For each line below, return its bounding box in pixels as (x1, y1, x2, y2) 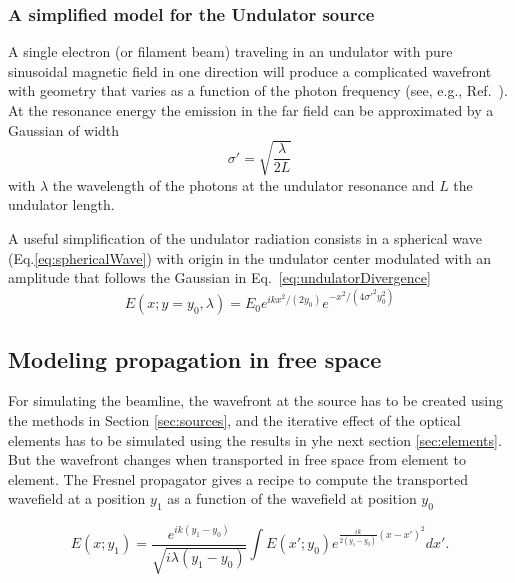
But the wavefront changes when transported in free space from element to (8, 449, 466, 470)
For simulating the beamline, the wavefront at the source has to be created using (8, 390, 503, 411)
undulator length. (8, 194, 115, 215)
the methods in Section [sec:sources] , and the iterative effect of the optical (8, 410, 461, 430)
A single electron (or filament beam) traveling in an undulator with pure (8, 41, 453, 62)
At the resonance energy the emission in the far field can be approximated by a (8, 100, 494, 120)
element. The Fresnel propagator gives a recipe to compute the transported (8, 468, 468, 489)
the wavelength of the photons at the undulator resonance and (52, 174, 435, 195)
